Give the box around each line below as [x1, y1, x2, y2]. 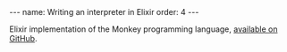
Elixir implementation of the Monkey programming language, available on [9, 24, 278, 34]
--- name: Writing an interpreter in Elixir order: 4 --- [9, 7, 199, 17]
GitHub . [9, 33, 38, 43]
